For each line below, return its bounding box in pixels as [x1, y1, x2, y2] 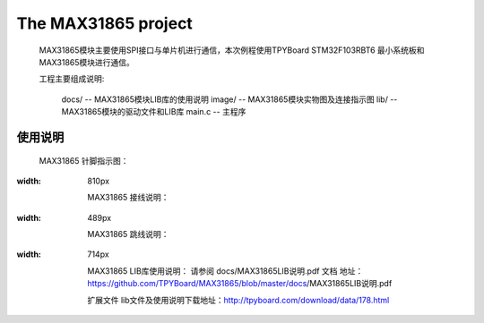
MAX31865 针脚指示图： [39, 155, 129, 166]
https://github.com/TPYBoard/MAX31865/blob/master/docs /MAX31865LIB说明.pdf [87, 278, 393, 289]
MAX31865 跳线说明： [87, 229, 169, 240]
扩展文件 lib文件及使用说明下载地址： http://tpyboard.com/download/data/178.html [87, 294, 390, 305]
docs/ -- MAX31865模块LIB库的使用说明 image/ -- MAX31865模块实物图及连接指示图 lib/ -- [61, 94, 398, 105]
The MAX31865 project [16, 13, 193, 33]
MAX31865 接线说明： [87, 192, 169, 203]
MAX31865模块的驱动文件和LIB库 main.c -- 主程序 [61, 106, 246, 117]
